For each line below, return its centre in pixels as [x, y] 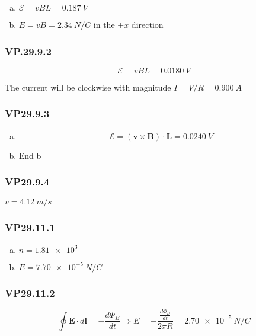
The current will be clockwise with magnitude [88, 87]
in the [104, 24]
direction [147, 24]
